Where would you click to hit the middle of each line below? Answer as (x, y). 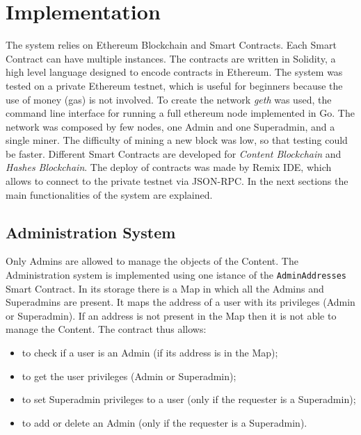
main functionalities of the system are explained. (109, 194)
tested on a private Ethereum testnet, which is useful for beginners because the (174, 85)
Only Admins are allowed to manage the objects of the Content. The (152, 261)
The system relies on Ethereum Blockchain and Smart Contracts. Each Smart (171, 45)
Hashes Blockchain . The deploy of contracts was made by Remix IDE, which (169, 167)
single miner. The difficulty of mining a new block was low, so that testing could (177, 140)
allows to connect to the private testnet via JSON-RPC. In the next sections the (177, 181)
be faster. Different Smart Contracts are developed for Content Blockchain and (174, 153)
